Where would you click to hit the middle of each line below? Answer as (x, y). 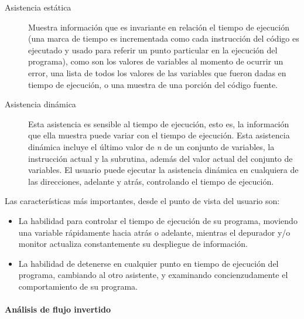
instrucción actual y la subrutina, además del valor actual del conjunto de (160, 158)
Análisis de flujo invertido (58, 309)
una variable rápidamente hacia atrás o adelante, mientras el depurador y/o (154, 232)
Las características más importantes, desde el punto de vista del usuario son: (142, 201)
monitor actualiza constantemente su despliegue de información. (133, 244)
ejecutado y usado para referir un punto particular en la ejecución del (153, 50)
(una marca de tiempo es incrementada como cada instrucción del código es (164, 38)
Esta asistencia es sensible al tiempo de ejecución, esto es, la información (159, 123)
